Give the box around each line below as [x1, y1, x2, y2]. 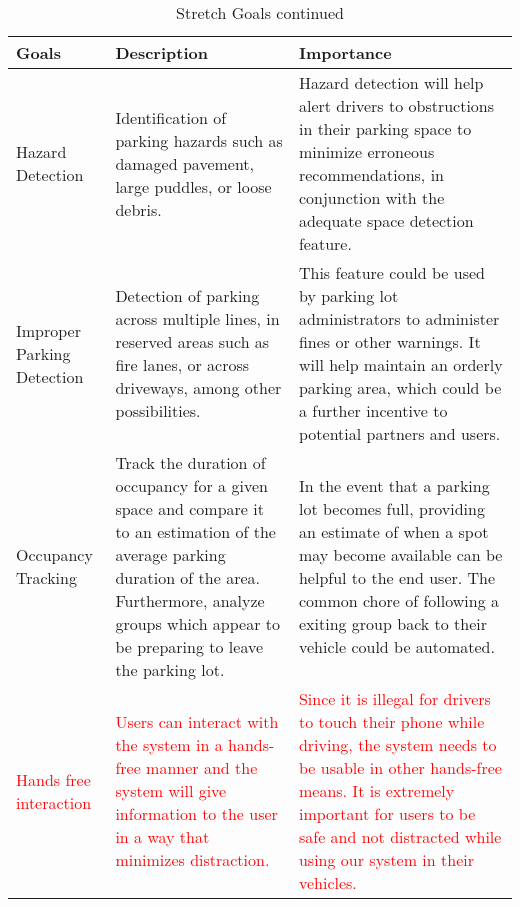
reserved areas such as [115, 330, 270, 353]
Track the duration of [115, 451, 266, 474]
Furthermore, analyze [115, 589, 265, 612]
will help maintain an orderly [298, 353, 503, 376]
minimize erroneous [298, 140, 435, 163]
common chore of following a [298, 589, 499, 612]
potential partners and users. [298, 422, 501, 445]
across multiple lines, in [115, 307, 280, 330]
